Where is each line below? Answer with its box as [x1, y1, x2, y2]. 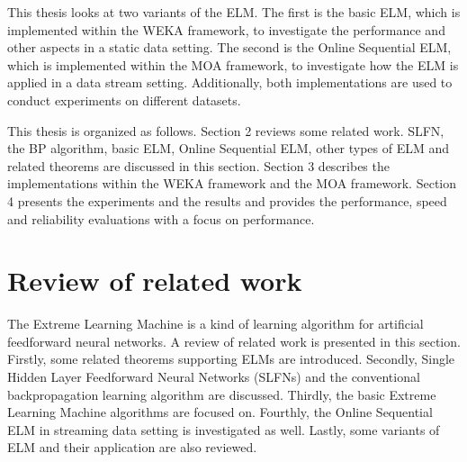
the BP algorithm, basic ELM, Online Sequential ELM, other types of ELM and [7, 139, 450, 158]
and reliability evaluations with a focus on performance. [7, 209, 315, 228]
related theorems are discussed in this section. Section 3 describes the [7, 156, 390, 175]
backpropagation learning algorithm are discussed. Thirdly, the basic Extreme [7, 385, 436, 403]
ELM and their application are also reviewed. [7, 438, 257, 457]
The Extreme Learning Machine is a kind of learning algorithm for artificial [7, 314, 424, 333]
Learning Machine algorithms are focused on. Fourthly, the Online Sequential [7, 403, 433, 421]
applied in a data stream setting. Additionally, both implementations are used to [7, 73, 453, 92]
